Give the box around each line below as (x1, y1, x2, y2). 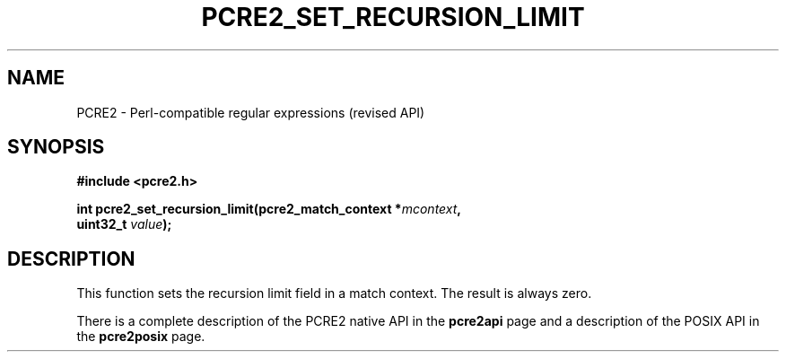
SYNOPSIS (7, 136, 105, 159)
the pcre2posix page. (76, 328, 205, 345)
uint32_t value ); (76, 216, 172, 232)
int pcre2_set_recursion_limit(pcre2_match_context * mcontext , (76, 201, 462, 217)
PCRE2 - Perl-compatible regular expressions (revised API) (76, 104, 425, 120)
